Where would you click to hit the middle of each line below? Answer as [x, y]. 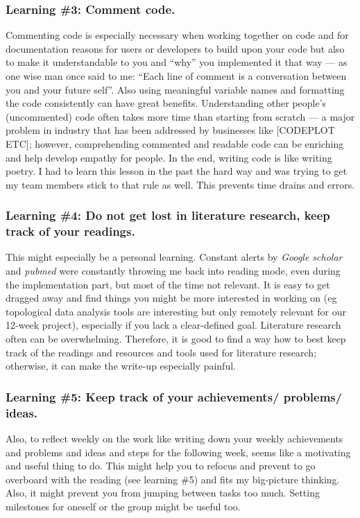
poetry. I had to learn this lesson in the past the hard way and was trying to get [177, 171]
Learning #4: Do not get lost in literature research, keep [168, 215]
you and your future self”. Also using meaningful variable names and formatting [175, 89]
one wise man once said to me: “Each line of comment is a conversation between [176, 76]
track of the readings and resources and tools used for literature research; [161, 352]
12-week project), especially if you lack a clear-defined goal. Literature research [173, 325]
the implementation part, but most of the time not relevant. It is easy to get [168, 284]
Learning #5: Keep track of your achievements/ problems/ [174, 396]
